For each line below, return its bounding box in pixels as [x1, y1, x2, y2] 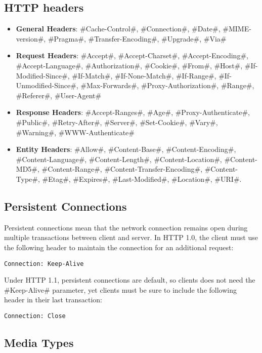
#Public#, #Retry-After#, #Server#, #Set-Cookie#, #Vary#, [16, 116, 218, 127]
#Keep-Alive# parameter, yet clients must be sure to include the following [4, 284, 237, 295]
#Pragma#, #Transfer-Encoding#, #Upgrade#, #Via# [48, 33, 227, 44]
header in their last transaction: [4, 294, 102, 305]
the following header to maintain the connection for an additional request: [4, 242, 234, 252]
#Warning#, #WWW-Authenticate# [16, 127, 135, 137]
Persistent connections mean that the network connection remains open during [4, 222, 248, 232]
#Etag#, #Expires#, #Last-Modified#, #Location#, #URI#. [42, 173, 242, 184]
